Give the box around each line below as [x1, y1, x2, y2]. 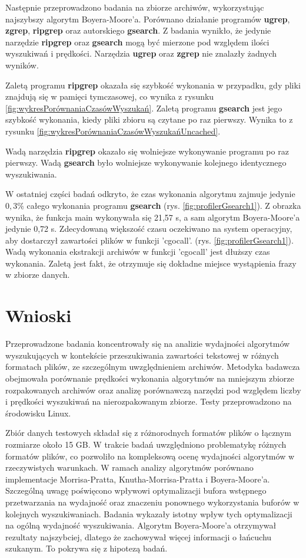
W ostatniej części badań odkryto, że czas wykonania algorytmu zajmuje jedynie [5, 188, 295, 200]
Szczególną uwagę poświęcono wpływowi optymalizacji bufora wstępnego [5, 484, 267, 497]
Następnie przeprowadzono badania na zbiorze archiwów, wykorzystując [5, 1, 264, 13]
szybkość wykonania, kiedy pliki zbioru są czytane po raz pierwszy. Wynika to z [5, 113, 293, 126]
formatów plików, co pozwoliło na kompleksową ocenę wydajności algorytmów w [5, 449, 295, 462]
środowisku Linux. [5, 406, 71, 419]
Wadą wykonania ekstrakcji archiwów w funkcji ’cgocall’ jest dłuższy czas [5, 245, 270, 258]
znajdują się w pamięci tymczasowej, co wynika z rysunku [5, 90, 214, 103]
